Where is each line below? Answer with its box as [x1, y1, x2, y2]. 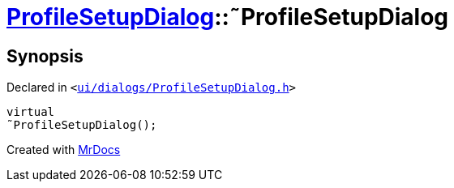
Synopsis [6, 45, 84, 66]
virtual [6, 105, 55, 119]
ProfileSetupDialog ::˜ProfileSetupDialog [6, 3, 449, 31]
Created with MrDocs [6, 143, 121, 157]
